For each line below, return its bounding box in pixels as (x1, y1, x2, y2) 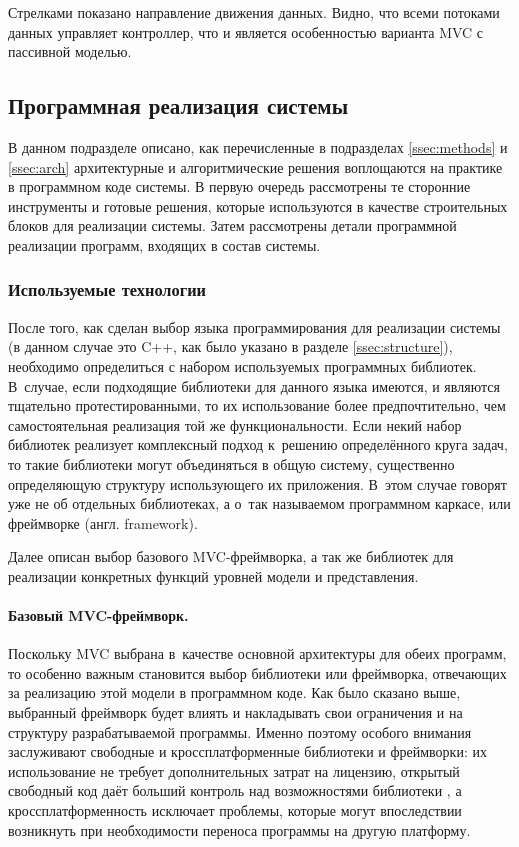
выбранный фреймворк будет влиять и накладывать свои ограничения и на (8, 702, 463, 723)
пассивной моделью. (8, 41, 132, 62)
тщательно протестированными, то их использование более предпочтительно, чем (8, 395, 506, 416)
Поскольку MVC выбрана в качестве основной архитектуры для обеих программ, (8, 643, 507, 664)
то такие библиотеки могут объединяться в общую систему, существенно (8, 453, 455, 474)
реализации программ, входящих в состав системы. (8, 234, 321, 255)
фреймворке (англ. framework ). (8, 512, 198, 533)
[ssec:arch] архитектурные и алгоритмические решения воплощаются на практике (8, 156, 503, 177)
